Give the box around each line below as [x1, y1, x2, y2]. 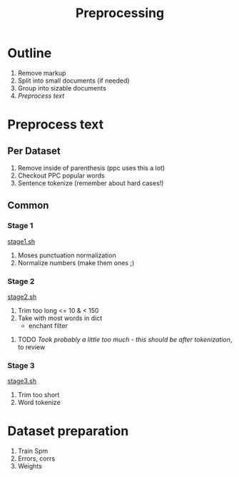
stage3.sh [7, 376, 37, 386]
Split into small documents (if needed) [17, 76, 130, 85]
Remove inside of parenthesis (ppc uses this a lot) [17, 163, 166, 172]
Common [7, 200, 49, 212]
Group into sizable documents [17, 83, 107, 92]
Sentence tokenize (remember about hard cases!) [17, 178, 164, 187]
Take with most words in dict [17, 314, 103, 322]
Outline [7, 45, 52, 61]
